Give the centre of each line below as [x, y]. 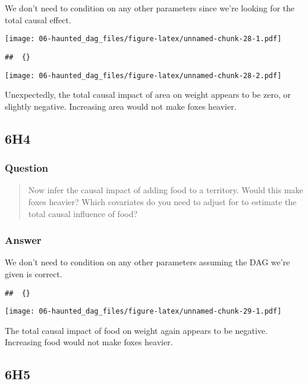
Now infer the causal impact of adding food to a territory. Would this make [166, 190]
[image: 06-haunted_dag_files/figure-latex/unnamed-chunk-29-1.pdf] [143, 312]
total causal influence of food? [83, 213]
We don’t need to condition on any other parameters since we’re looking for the [150, 8]
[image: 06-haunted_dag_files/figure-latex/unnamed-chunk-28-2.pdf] [143, 75]
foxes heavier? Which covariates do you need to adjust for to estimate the [162, 201]
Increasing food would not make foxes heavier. [89, 342]
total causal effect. [38, 19]
